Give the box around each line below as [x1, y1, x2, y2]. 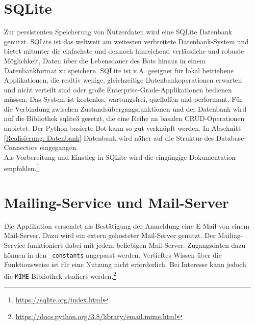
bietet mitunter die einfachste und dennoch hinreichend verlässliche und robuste [4, 46, 244, 56]
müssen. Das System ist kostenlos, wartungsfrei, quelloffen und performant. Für [4, 94, 243, 104]
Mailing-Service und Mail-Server [4, 192, 229, 212]
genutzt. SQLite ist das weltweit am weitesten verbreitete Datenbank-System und [4, 36, 249, 46]
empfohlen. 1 [4, 162, 40, 174]
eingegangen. [40, 142, 78, 152]
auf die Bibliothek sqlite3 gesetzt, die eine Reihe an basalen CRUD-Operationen [4, 113, 245, 123]
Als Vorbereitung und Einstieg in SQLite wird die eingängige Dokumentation [4, 151, 236, 162]
